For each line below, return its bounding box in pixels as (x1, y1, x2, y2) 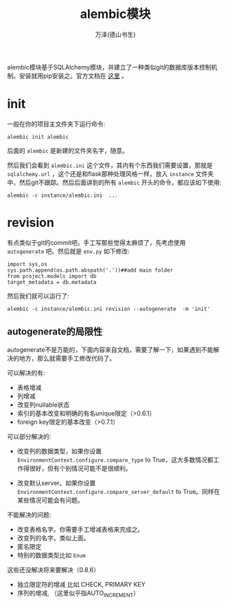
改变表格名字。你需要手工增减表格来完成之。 (16, 525, 144, 533)
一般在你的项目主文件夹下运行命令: (7, 120, 106, 128)
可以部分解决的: (7, 432, 52, 440)
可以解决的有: (7, 369, 46, 377)
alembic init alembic (7, 133, 69, 140)
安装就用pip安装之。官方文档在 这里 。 (19, 72, 128, 80)
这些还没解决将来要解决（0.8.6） (7, 565, 100, 574)
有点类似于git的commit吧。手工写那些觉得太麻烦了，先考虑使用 (7, 238, 186, 246)
